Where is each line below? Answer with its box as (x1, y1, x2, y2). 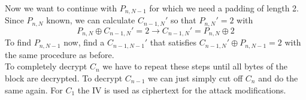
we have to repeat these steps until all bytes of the (102, 60, 288, 72)
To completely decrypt (5, 60, 87, 72)
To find (5, 36, 31, 49)
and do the (258, 72, 298, 84)
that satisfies (150, 36, 197, 49)
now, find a (63, 36, 105, 49)
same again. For (5, 83, 63, 96)
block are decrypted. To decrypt (5, 72, 123, 84)
